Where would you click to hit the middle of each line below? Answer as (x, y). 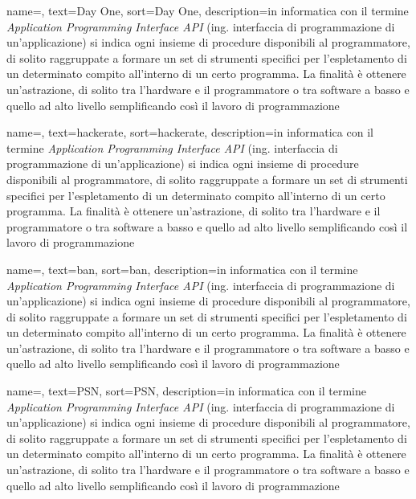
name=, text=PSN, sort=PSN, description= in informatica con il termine (186, 391)
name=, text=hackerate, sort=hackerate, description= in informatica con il (190, 132)
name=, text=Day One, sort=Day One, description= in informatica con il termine (208, 10)
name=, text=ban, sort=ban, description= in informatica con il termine (182, 269)
